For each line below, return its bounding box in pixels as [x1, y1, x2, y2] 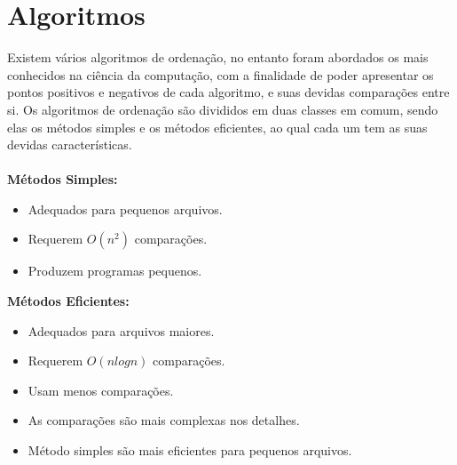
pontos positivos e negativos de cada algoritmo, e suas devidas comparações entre [7, 83, 450, 101]
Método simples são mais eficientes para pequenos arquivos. [28, 441, 352, 460]
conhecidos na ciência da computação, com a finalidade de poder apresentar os [7, 65, 434, 84]
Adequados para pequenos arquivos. [28, 199, 223, 218]
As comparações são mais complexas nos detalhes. [28, 411, 300, 429]
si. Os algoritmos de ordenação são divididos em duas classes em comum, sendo [7, 100, 438, 118]
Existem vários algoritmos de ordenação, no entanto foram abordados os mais [7, 48, 429, 67]
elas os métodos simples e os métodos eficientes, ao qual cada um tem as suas [7, 117, 428, 136]
